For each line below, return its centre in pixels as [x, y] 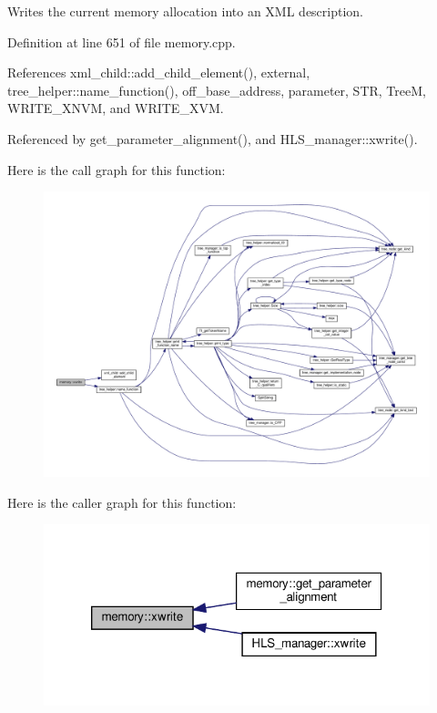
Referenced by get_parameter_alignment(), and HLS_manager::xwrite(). [213, 138]
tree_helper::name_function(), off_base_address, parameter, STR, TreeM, [217, 90]
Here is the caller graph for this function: [122, 502]
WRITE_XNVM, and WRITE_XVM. [116, 108]
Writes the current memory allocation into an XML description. [186, 11]
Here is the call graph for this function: [117, 169]
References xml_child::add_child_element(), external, [159, 72]
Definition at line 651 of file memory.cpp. [122, 41]
